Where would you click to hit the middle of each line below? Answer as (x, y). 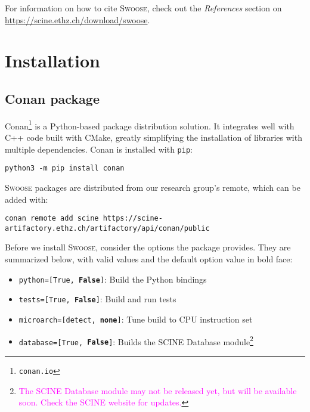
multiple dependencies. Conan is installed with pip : (99, 149)
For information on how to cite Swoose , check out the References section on (143, 8)
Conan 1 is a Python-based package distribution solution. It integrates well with (150, 125)
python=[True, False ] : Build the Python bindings (113, 279)
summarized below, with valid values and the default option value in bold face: (149, 259)
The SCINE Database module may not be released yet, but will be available (158, 390)
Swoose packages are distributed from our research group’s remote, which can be (153, 187)
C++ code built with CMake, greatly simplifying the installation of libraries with (154, 137)
